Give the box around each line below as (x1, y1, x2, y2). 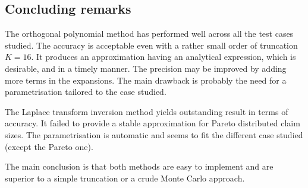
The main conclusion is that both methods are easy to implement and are (5, 160, 274, 173)
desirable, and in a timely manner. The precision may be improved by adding (5, 62, 287, 74)
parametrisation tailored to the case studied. (5, 85, 166, 98)
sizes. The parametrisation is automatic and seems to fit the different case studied (5, 128, 303, 141)
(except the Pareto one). (5, 140, 93, 152)
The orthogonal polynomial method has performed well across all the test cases (5, 27, 294, 40)
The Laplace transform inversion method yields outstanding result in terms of (5, 105, 288, 117)
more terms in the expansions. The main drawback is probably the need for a (5, 74, 287, 86)
